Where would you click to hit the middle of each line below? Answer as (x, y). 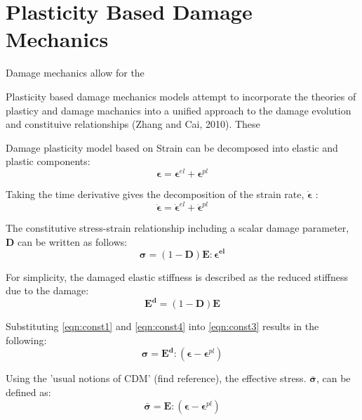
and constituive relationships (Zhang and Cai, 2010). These (133, 124)
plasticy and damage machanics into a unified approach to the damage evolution (179, 110)
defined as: (28, 392)
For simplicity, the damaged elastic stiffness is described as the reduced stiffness (177, 276)
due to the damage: (47, 290)
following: (26, 340)
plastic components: (48, 161)
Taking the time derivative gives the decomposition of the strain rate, (155, 193)
